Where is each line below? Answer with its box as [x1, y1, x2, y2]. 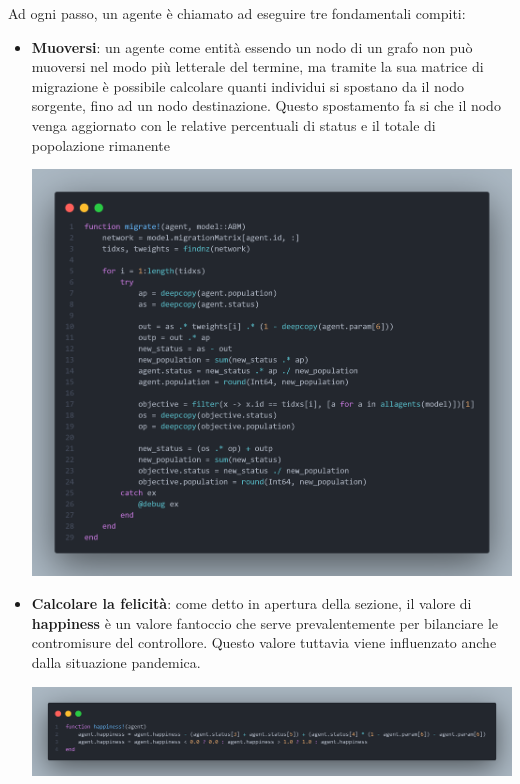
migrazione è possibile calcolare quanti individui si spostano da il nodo [31, 75, 464, 96]
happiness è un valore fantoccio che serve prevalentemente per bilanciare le [31, 612, 499, 633]
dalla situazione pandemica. [31, 652, 201, 673]
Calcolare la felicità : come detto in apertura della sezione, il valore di [31, 593, 472, 614]
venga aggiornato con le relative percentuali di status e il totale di [31, 114, 436, 135]
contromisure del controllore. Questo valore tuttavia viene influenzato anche [31, 632, 497, 653]
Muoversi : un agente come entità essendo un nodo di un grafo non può [31, 36, 473, 57]
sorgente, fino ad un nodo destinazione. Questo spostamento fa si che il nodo [31, 95, 501, 116]
